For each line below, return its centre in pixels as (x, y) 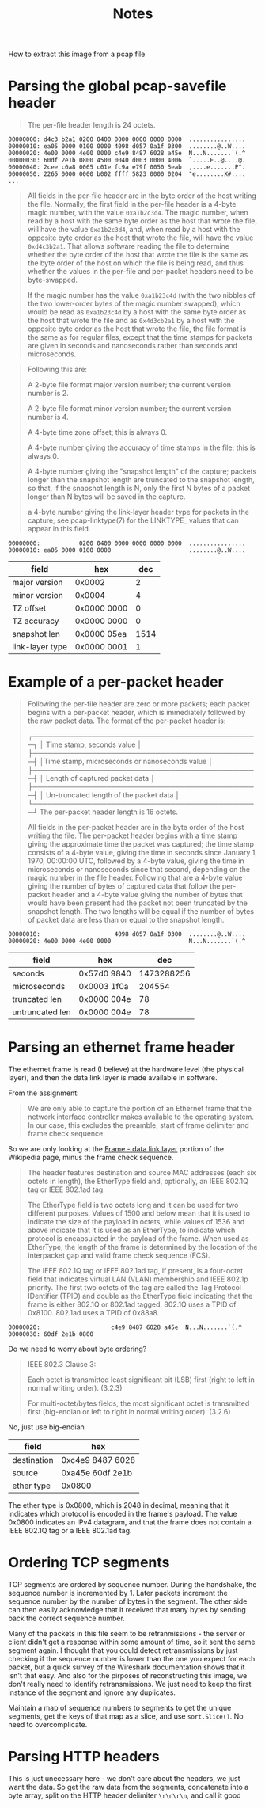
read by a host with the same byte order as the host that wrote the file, (142, 221)
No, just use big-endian (46, 1427)
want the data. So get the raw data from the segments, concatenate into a (129, 1787)
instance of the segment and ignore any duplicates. (92, 1692)
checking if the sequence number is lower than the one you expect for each (132, 1658)
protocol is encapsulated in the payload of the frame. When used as (138, 1239)
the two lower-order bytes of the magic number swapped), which (134, 304)
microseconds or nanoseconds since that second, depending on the (139, 870)
